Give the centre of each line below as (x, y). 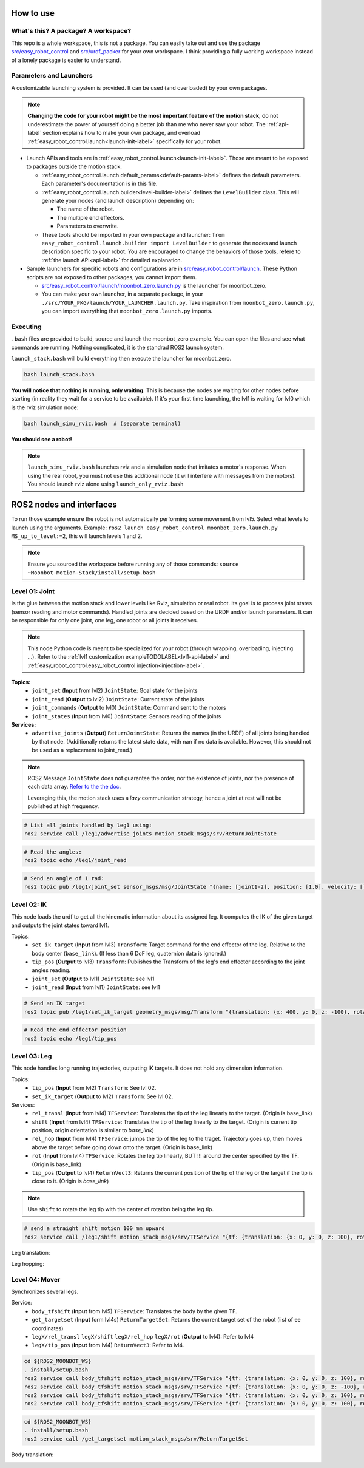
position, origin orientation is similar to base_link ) (93, 1130)
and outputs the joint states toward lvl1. (60, 925)
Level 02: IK (29, 905)
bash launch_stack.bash (59, 374)
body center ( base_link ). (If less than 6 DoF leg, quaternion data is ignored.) (129, 953)
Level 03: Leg (32, 1056)
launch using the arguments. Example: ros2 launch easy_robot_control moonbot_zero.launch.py (145, 528)
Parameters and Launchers (52, 76)
